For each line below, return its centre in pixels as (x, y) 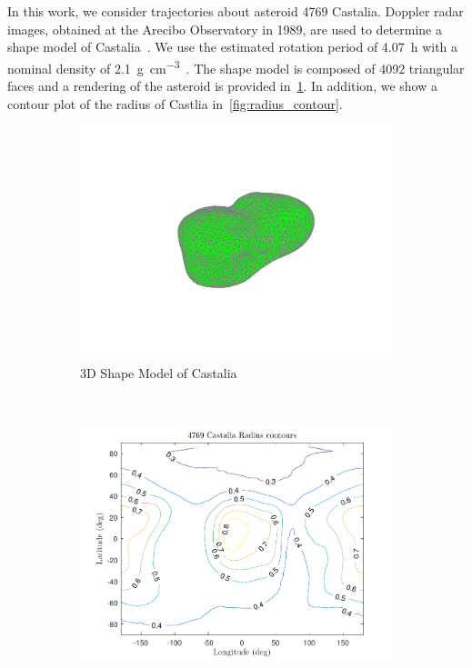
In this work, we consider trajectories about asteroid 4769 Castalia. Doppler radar (236, 11)
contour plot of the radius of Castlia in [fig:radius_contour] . (175, 103)
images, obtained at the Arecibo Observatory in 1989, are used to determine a (225, 29)
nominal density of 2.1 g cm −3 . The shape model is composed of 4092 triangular (236, 66)
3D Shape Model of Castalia (159, 373)
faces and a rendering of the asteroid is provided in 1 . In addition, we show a (222, 86)
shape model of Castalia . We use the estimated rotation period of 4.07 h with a (233, 47)
